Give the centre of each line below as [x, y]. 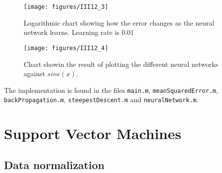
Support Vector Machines [93, 133]
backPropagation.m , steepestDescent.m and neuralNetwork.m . [101, 100]
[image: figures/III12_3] [66, 7]
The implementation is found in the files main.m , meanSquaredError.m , [111, 90]
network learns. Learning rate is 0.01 [79, 32]
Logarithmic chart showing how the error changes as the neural [119, 22]
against [34, 73]
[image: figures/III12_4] [66, 48]
